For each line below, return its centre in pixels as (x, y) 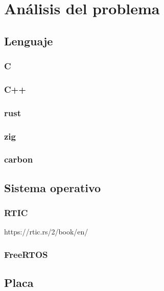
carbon (19, 159)
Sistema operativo (53, 187)
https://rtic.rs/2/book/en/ (46, 232)
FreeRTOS (26, 254)
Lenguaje (29, 41)
